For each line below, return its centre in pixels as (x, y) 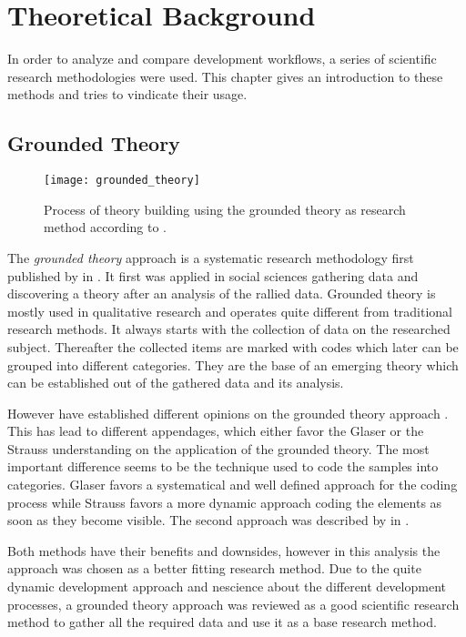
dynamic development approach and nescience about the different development (227, 586)
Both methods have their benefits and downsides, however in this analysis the (224, 550)
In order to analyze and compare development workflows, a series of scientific (222, 59)
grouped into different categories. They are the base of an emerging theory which (233, 364)
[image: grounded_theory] (122, 181)
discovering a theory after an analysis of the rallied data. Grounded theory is (222, 293)
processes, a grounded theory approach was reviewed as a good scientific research (233, 604)
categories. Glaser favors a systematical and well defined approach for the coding (233, 485)
